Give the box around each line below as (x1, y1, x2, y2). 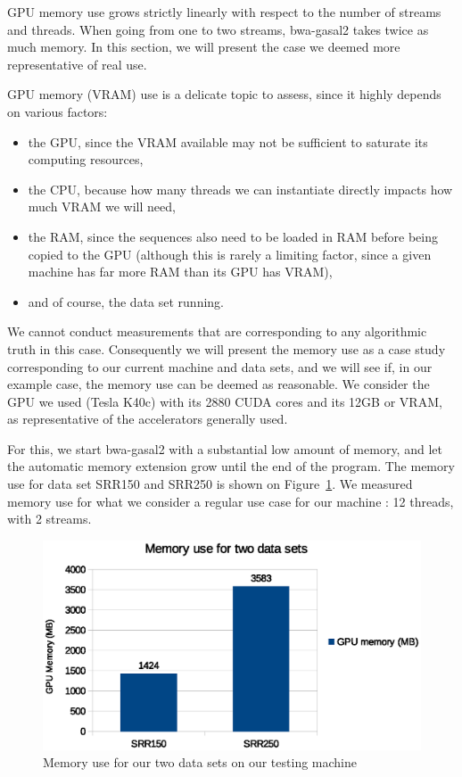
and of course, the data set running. (28, 292, 224, 310)
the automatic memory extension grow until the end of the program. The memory (7, 457, 455, 475)
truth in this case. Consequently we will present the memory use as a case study (7, 339, 446, 358)
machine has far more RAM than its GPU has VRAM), (28, 262, 333, 281)
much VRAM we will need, (28, 197, 176, 216)
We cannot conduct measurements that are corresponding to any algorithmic (7, 322, 427, 341)
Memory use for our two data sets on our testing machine (43, 753, 357, 772)
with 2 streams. (7, 509, 92, 528)
